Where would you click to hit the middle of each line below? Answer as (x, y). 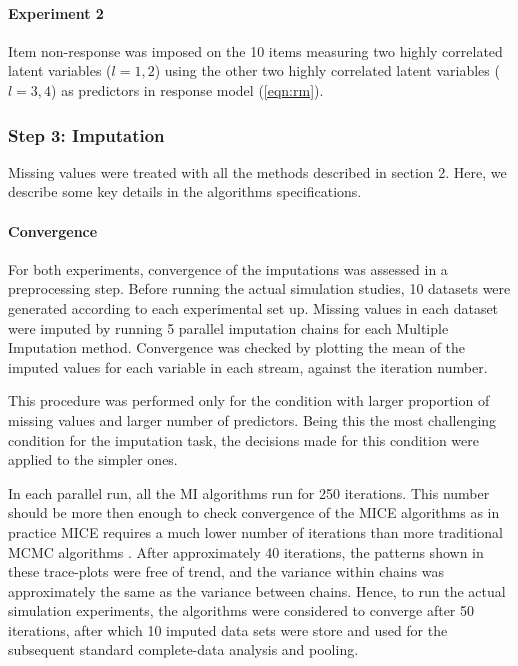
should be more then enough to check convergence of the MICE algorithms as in (254, 512)
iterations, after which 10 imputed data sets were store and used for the (228, 629)
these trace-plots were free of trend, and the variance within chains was (226, 571)
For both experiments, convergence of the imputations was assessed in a (228, 268)
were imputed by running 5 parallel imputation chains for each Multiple (228, 327)
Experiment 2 (56, 12)
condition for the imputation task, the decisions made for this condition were (244, 439)
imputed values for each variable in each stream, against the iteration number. (248, 366)
